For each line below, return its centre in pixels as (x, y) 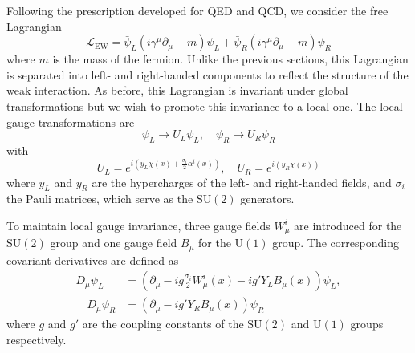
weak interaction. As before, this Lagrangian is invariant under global (177, 90)
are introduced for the (348, 225)
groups (367, 324)
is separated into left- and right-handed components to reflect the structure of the (207, 74)
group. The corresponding (336, 243)
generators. (267, 199)
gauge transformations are (71, 122)
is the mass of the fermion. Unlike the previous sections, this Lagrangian (230, 59)
